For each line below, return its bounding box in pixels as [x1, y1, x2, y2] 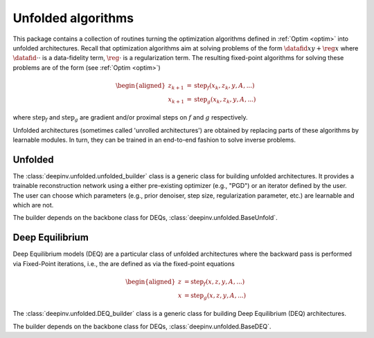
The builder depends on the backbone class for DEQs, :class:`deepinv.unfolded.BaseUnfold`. [12, 214, 278, 222]
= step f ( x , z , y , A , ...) [184, 277, 245, 287]
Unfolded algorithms [12, 10, 134, 26]
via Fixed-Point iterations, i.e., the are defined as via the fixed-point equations [12, 259, 235, 267]
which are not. [12, 201, 54, 209]
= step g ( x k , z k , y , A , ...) [186, 95, 256, 105]
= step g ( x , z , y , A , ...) [184, 291, 247, 301]
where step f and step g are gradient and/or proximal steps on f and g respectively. [12, 113, 248, 123]
